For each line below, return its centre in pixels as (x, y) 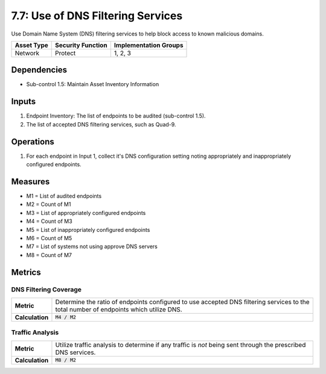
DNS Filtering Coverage (46, 290)
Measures (30, 182)
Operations (33, 142)
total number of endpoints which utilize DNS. (119, 309)
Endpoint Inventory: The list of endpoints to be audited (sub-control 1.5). (116, 116)
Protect (66, 53)
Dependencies (39, 70)
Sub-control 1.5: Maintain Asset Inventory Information (93, 84)
